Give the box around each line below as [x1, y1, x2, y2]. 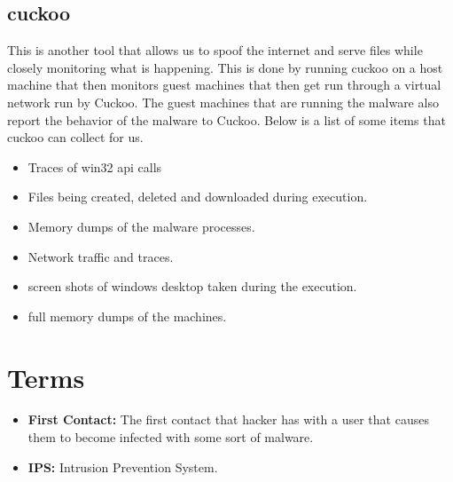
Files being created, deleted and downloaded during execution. [27, 187, 368, 206]
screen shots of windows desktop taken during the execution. [27, 277, 357, 296]
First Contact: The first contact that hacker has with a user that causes [27, 410, 429, 429]
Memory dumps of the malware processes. [27, 217, 255, 235]
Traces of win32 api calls [27, 157, 162, 176]
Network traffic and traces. [27, 247, 174, 265]
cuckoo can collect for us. [7, 128, 144, 146]
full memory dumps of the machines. [27, 306, 227, 325]
